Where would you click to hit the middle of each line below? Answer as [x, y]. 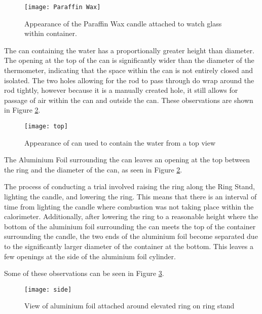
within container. [51, 33]
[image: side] [48, 289]
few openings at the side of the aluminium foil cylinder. [90, 256]
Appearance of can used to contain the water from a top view [120, 142]
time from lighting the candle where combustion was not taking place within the [129, 206]
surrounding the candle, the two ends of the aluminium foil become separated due [131, 236]
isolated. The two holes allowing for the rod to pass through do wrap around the [129, 80]
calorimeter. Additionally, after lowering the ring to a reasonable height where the [131, 216]
